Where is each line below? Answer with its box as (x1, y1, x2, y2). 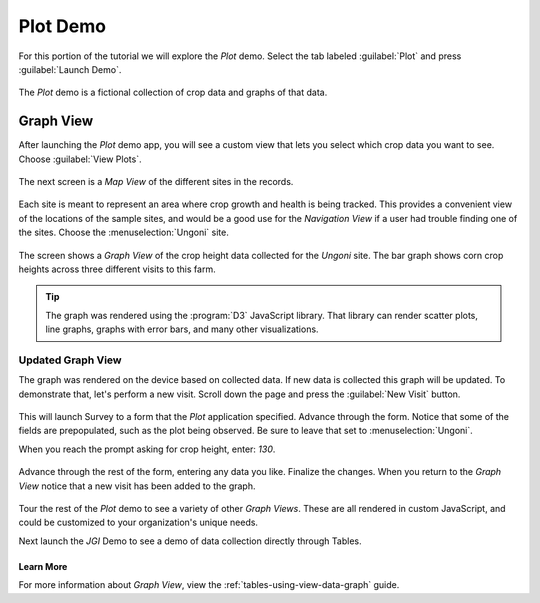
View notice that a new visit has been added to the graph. (18, 480, 256, 492)
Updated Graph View (18, 353, 122, 367)
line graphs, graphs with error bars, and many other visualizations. (45, 323, 319, 335)
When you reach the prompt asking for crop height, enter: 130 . (18, 443, 276, 455)
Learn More (18, 560, 68, 572)
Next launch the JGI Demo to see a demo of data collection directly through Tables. (18, 535, 362, 547)
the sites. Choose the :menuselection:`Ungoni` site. (18, 226, 229, 239)
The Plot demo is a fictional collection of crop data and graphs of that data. (18, 86, 328, 99)
